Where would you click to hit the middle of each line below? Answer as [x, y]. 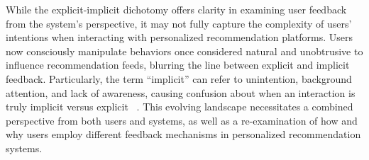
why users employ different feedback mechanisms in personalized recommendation [183, 134]
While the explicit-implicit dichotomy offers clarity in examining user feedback [176, 9]
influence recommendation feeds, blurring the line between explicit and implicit [178, 65]
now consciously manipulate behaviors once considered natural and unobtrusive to [184, 51]
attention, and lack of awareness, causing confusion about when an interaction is [181, 92]
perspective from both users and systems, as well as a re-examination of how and [182, 120]
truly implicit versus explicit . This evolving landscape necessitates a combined [180, 107]
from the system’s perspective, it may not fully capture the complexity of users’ [179, 23]
